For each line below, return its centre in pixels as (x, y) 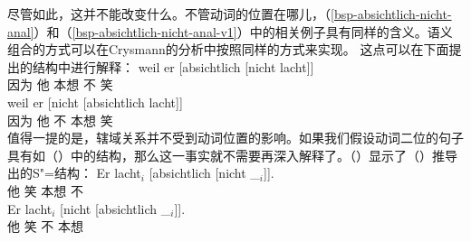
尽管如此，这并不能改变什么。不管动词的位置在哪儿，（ (169, 14)
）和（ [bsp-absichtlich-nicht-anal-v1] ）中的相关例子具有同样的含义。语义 (243, 31)
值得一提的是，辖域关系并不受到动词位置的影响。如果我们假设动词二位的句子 (235, 138)
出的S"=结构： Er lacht (74, 173)
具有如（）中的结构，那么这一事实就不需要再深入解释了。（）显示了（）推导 (232, 155)
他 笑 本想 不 (45, 190)
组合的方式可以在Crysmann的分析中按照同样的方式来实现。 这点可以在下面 (228, 49)
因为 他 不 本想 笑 (60, 120)
